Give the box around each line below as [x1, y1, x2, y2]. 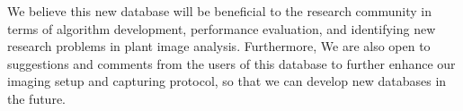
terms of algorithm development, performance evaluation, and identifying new [7, 19, 436, 38]
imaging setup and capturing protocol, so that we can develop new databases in [7, 72, 447, 90]
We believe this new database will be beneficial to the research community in [7, 2, 432, 20]
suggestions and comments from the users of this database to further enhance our [7, 54, 456, 73]
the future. [7, 89, 67, 107]
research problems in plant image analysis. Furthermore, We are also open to [7, 37, 431, 55]
